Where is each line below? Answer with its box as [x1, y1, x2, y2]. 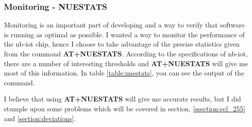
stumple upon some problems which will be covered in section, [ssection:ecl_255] [4, 103, 246, 113]
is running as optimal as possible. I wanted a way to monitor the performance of [4, 29, 245, 39]
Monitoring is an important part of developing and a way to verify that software [4, 20, 245, 30]
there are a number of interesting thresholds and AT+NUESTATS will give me [4, 58, 248, 68]
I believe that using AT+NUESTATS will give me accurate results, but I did [4, 94, 241, 104]
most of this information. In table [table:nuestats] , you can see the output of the [4, 68, 244, 78]
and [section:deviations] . [4, 113, 76, 123]
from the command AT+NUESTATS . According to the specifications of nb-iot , [4, 49, 248, 58]
